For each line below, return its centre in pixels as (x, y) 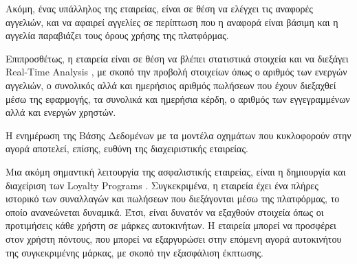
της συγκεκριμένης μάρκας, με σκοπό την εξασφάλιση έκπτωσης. (134, 252)
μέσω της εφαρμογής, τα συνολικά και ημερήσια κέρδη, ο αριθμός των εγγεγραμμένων (178, 98)
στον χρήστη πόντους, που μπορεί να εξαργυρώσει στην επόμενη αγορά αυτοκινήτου (174, 238)
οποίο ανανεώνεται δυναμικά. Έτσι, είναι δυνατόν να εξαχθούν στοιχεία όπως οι (165, 212)
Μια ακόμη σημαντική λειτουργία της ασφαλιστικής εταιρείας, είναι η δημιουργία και (176, 171)
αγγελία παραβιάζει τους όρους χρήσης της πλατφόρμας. (117, 35)
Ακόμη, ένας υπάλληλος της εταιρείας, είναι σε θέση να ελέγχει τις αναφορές (159, 8)
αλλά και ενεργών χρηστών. (61, 112)
